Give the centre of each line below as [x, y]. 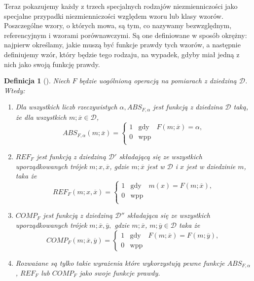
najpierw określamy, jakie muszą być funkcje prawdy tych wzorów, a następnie [122, 45]
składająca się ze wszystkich [168, 215]
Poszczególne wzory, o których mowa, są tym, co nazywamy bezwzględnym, [118, 25]
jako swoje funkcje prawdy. [120, 273]
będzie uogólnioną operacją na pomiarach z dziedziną [158, 81]
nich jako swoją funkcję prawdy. [52, 64]
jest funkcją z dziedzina [188, 107]
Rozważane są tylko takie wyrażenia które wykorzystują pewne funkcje [120, 263]
